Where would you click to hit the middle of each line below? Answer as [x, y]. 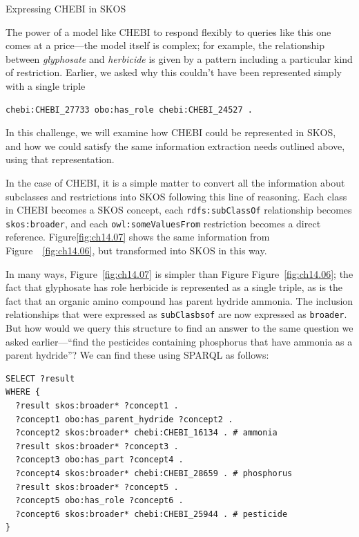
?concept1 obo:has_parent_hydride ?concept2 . [124, 419]
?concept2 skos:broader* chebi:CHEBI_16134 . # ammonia [146, 433]
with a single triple [46, 85]
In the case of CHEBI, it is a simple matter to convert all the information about [175, 182]
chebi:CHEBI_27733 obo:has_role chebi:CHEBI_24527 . [129, 110]
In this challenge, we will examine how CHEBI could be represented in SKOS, [171, 132]
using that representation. [60, 159]
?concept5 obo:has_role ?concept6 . [99, 501]
